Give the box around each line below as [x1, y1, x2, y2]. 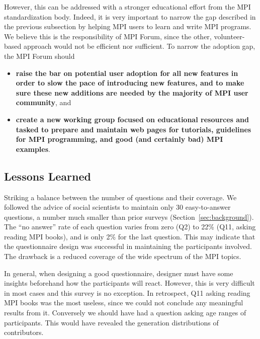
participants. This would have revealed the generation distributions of [4, 317, 219, 327]
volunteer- [214, 31, 245, 41]
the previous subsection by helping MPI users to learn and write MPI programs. [4, 21, 251, 32]
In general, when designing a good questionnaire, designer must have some [4, 268, 233, 278]
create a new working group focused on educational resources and [16, 114, 249, 124]
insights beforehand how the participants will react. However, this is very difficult [4, 278, 255, 288]
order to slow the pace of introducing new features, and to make [16, 77, 244, 88]
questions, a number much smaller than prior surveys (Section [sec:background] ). [4, 211, 254, 222]
